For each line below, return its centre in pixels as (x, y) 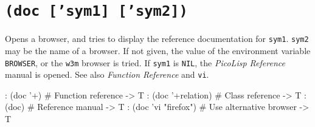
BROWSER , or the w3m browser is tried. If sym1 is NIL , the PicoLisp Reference (145, 62)
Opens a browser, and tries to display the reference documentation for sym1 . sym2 (157, 39)
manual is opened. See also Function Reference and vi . (107, 74)
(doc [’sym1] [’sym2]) (96, 11)
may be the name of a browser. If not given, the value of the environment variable (158, 50)
